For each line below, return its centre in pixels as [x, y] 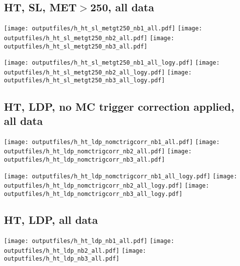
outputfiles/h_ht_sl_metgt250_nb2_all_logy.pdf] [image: [98, 72]
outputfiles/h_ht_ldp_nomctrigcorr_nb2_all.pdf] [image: [98, 152]
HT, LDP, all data [51, 220]
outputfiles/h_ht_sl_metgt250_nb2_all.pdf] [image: [89, 38]
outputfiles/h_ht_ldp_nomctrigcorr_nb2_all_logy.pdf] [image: [107, 186]
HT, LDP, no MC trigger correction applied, [119, 106]
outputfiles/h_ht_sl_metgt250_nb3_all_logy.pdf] [85, 81]
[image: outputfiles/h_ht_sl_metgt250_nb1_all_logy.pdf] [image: [112, 63]
